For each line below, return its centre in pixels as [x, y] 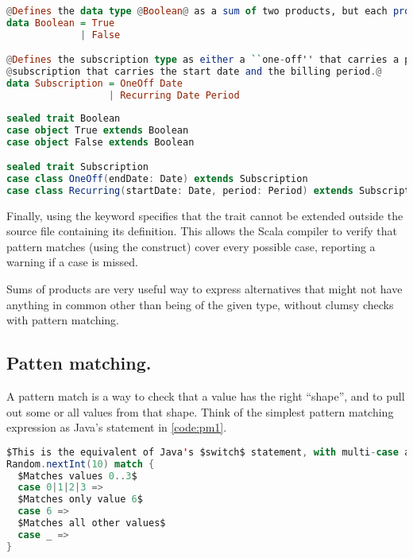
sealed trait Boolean [64, 118]
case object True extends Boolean [98, 130]
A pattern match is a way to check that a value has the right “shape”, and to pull [206, 396]
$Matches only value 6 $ [80, 500]
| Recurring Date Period [174, 95]
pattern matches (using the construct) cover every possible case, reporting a [191, 246]
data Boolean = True [61, 23]
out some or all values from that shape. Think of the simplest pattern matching [200, 411]
